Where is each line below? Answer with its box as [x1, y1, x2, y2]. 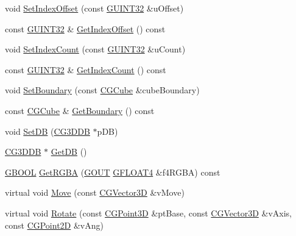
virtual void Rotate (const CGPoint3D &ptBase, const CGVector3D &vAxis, [5, 206, 292, 219]
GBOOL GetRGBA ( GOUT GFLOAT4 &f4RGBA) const [5, 165, 220, 178]
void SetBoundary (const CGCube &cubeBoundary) [5, 84, 200, 96]
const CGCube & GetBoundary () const [5, 104, 155, 116]
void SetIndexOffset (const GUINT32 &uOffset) [5, 2, 184, 14]
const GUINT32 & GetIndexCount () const [5, 63, 166, 76]
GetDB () [51, 145, 87, 158]
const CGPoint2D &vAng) [5, 218, 104, 231]
